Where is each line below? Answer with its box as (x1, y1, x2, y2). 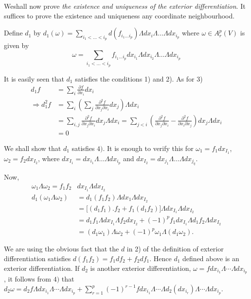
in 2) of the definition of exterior (126, 244, 224, 254)
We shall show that (4, 143, 61, 153)
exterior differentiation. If (4, 263, 80, 273)
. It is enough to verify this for (103, 143, 194, 153)
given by (4, 40, 29, 50)
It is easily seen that (4, 73, 64, 83)
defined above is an (182, 253, 239, 263)
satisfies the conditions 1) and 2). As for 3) (75, 73, 203, 83)
